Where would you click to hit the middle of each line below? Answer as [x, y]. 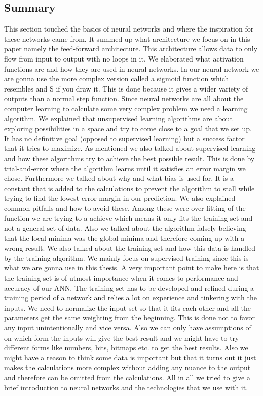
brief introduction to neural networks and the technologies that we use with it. [126, 387]
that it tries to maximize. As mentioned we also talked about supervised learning [130, 148]
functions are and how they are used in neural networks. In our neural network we [132, 68]
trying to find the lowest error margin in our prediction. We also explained [120, 198]
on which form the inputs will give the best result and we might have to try [122, 337]
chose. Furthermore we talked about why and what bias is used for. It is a [119, 178]
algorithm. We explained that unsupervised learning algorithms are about [118, 118]
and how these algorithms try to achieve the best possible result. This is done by [129, 158]
